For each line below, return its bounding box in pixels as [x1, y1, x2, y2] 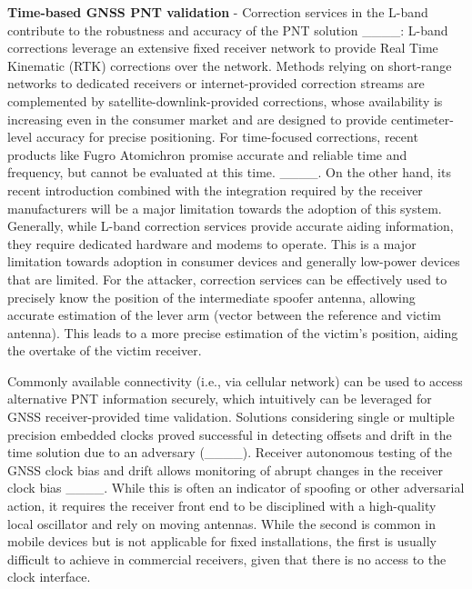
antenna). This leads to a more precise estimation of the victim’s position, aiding [7, 323, 458, 342]
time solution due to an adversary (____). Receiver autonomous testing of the [7, 443, 453, 462]
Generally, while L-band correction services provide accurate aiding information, [7, 216, 454, 235]
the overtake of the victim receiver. [7, 341, 202, 360]
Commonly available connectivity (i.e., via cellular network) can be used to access [7, 371, 463, 390]
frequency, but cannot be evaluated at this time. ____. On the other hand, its [7, 163, 451, 182]
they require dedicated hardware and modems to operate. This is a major [7, 234, 417, 253]
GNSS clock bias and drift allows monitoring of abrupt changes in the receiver [7, 460, 443, 479]
